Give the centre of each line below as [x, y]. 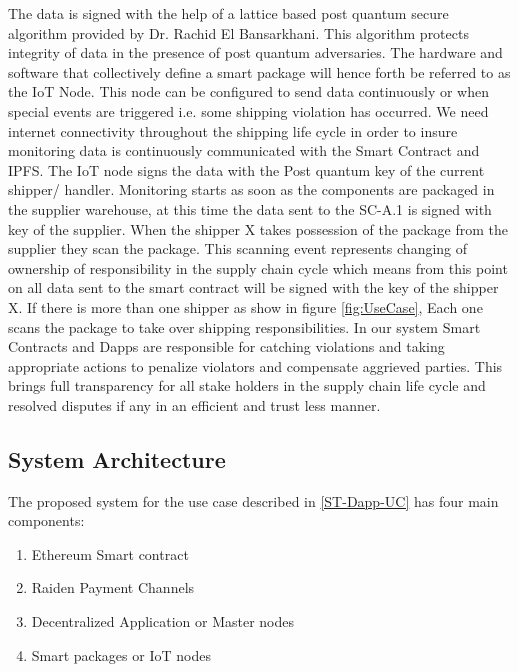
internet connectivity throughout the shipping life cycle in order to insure [233, 130]
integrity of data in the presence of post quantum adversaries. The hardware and [255, 52]
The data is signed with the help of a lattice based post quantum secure [228, 13]
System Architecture [117, 458]
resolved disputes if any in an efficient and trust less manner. [194, 404]
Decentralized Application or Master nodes [162, 621]
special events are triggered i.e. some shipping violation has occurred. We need [248, 110]
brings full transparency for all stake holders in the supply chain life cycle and [247, 385]
